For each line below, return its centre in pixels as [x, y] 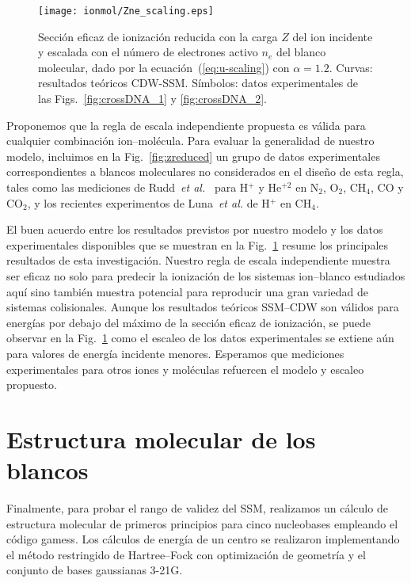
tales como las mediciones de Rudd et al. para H [127, 187]
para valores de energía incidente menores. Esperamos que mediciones [175, 353]
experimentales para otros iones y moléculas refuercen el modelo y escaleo [185, 369]
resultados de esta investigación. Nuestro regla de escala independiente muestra [198, 260]
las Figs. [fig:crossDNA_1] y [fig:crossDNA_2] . [152, 99]
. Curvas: [351, 67]
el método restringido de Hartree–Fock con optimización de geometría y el [186, 554]
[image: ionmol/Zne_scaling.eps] [126, 11]
